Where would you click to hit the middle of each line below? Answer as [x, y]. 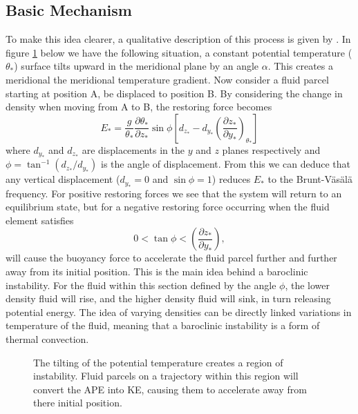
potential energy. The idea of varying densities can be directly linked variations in [179, 312]
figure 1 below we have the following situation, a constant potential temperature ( [179, 52]
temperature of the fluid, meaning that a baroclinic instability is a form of [163, 325]
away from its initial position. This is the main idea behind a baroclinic [157, 272]
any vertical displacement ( [63, 179]
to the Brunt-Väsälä [310, 179]
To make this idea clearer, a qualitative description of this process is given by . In [178, 39]
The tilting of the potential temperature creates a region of [158, 362]
